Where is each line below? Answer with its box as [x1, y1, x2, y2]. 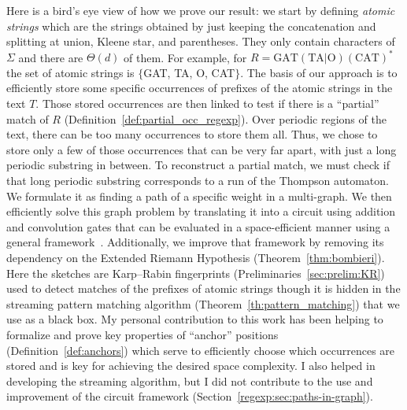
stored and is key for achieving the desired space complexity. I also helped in [6, 357, 376, 374]
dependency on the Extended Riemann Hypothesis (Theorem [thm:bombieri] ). [6, 249, 385, 265]
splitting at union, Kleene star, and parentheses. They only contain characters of [6, 33, 395, 50]
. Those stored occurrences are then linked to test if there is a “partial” [35, 95, 379, 112]
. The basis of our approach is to [240, 64, 398, 80]
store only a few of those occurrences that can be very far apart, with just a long [6, 141, 397, 157]
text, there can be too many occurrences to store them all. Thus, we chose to [6, 126, 378, 142]
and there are [18, 49, 83, 65]
